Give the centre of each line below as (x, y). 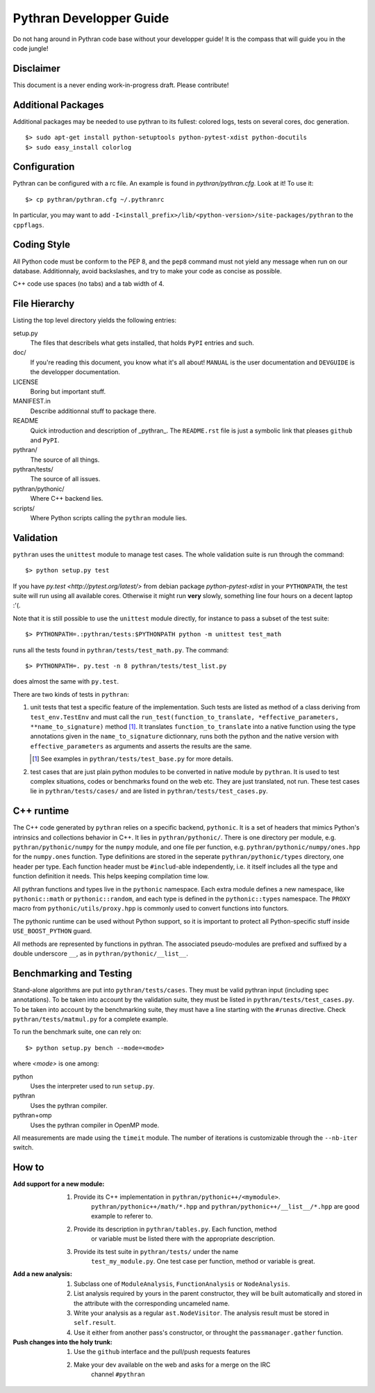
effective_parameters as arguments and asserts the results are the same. (141, 746)
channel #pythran (118, 1374)
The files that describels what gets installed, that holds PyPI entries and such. (142, 343)
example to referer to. (122, 1216)
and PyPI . (45, 440)
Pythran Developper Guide (91, 18)
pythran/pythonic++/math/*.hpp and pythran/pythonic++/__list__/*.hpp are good (226, 1206)
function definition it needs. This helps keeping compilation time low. (111, 876)
